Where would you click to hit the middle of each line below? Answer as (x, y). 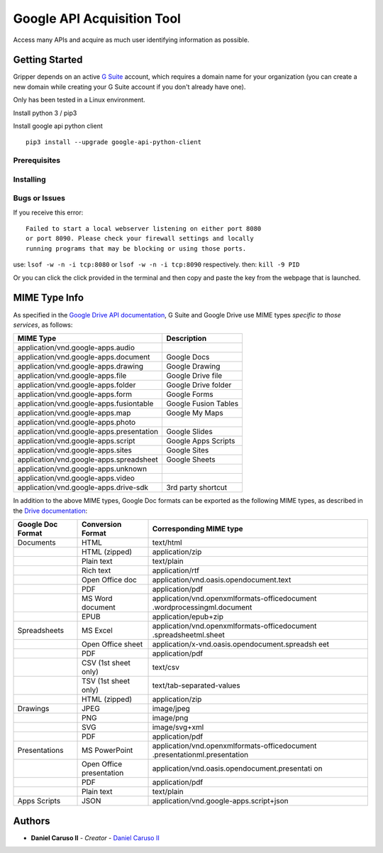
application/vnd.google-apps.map (74, 413)
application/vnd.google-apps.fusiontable (85, 403)
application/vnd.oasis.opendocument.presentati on (237, 768)
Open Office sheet (112, 644)
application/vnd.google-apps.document (84, 357)
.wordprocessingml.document (202, 607)
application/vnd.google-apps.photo (77, 423)
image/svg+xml (178, 727)
